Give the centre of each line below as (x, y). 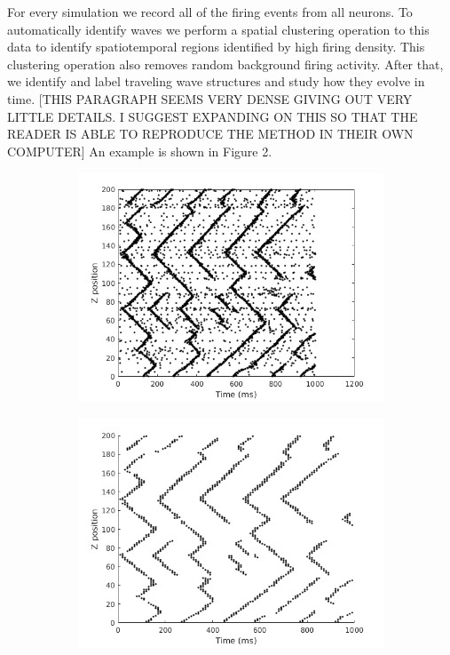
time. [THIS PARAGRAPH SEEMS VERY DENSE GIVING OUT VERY (210, 98)
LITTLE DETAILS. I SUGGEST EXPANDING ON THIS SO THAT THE (213, 116)
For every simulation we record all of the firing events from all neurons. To (210, 12)
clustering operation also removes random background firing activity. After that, (225, 64)
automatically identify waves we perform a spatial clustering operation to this (218, 29)
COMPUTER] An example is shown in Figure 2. (140, 151)
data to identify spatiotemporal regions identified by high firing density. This (216, 47)
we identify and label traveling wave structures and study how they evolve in (216, 81)
